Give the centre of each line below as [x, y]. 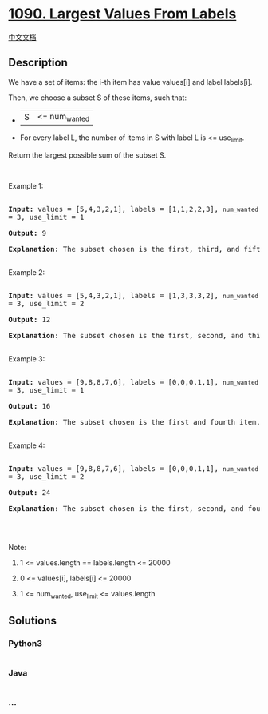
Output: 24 [30, 492]
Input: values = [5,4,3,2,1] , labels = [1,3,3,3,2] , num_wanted [134, 295]
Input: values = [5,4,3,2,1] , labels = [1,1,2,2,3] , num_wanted [134, 209]
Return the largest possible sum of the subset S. [87, 155]
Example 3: [27, 359]
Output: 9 [27, 233]
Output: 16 [30, 406]
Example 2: [27, 272]
